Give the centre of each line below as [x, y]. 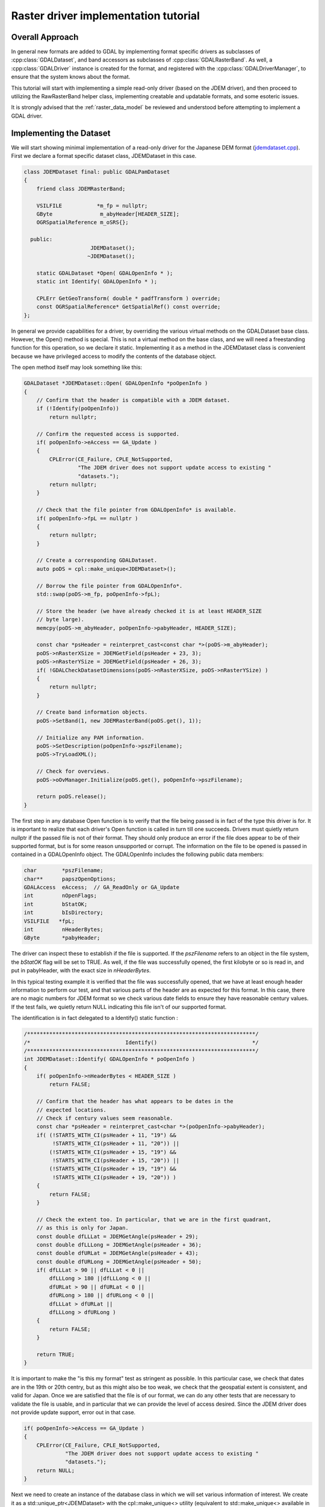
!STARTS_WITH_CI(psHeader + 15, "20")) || [116, 1160]
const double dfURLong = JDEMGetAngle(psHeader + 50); [119, 1262]
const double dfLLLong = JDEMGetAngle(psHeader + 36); [119, 1244]
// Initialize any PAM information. [90, 738]
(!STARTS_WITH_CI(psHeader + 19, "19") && [113, 1169]
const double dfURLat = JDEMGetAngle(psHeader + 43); [117, 1253]
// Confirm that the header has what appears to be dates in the [135, 1101]
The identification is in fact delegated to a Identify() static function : [95, 1018]
